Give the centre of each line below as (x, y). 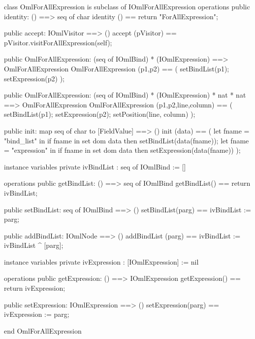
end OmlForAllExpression (43, 330)
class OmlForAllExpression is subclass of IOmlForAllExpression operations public (127, 6)
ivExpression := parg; (37, 314)
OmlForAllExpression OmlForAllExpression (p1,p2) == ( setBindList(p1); (117, 68)
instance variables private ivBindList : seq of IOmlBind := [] (95, 166)
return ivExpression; (35, 288)
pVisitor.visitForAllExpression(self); (58, 42)
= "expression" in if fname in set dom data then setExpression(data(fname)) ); (122, 150)
